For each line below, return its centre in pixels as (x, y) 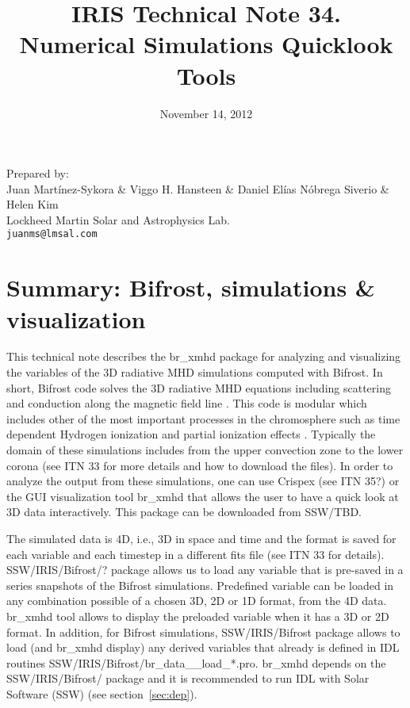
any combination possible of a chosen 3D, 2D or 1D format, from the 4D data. (197, 601)
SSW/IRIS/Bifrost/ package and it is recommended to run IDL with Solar (188, 678)
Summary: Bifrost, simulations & (191, 287)
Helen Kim (33, 204)
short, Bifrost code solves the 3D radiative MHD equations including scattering (199, 387)
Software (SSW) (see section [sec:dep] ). (102, 693)
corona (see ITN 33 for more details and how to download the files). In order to (200, 465)
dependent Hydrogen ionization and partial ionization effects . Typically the (191, 434)
